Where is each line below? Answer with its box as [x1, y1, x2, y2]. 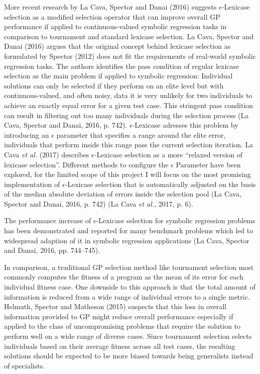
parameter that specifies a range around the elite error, [56, 129, 226, 140]
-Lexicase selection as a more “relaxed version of [94, 149, 243, 159]
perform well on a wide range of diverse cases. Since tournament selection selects [4, 331, 252, 341]
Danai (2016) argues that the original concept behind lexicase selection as [4, 41, 231, 51]
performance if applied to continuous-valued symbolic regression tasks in [4, 21, 227, 32]
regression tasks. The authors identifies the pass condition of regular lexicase [4, 60, 239, 71]
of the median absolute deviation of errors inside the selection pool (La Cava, [4, 189, 242, 199]
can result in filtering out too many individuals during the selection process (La [4, 110, 249, 120]
